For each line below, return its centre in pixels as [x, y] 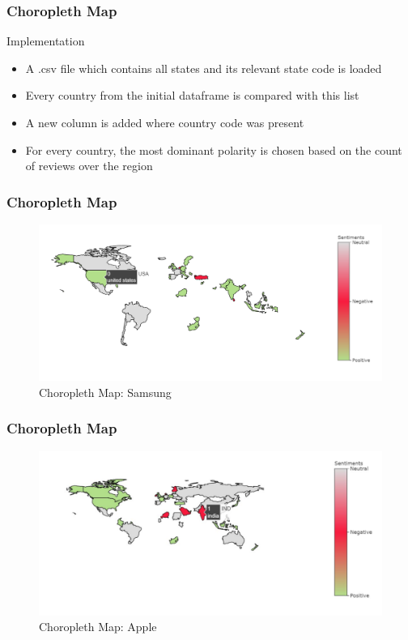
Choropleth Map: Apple [98, 627]
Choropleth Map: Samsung [105, 392]
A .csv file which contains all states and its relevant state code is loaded [204, 68]
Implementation [46, 41]
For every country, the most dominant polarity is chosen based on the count [214, 149]
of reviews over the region [89, 166]
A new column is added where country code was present [165, 122]
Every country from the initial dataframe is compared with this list [192, 95]
